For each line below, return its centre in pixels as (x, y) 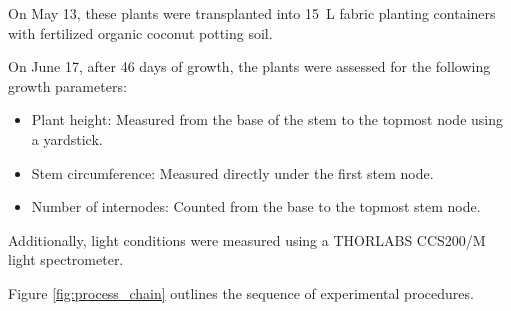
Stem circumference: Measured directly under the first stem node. (232, 172)
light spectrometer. (66, 259)
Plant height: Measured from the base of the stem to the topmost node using (267, 119)
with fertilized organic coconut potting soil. (140, 32)
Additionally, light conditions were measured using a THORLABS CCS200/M (247, 239)
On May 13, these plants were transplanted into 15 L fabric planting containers (252, 13)
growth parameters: (67, 85)
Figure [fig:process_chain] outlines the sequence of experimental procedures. (241, 292)
